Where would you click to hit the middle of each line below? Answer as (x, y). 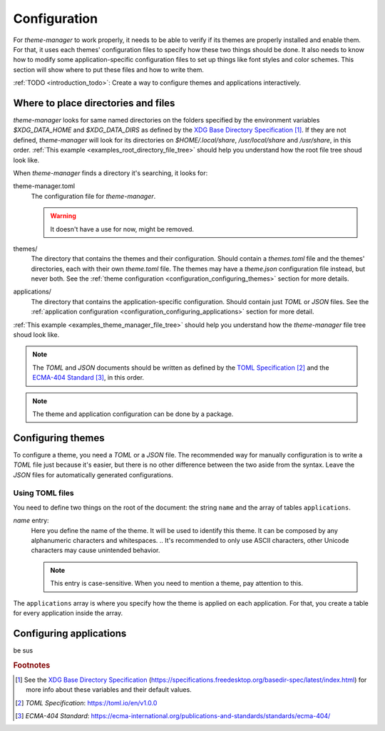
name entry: (31, 521)
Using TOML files (43, 493)
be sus (23, 650)
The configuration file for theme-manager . (93, 196)
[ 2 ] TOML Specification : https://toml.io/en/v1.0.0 (86, 703)
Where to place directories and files (94, 103)
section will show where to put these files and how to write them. (109, 69)
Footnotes (32, 665)
